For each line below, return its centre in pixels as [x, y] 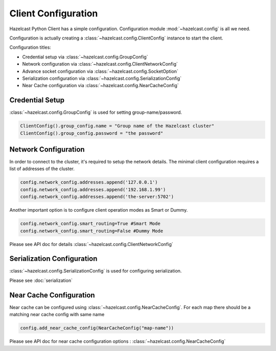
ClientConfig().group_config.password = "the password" [92, 133]
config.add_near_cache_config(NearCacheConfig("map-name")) [97, 328]
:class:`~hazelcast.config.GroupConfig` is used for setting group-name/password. [96, 112]
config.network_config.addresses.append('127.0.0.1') [89, 182]
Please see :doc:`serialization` [41, 280]
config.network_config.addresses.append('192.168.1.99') [93, 189]
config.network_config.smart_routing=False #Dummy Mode [92, 231]
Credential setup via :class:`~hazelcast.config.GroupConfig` [85, 57]
